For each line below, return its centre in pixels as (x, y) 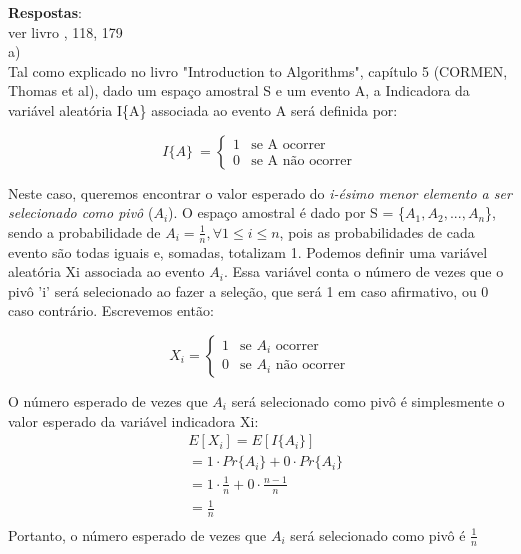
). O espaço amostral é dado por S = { (287, 212)
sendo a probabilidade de (84, 231)
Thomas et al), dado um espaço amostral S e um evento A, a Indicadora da (239, 90)
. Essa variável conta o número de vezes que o (363, 271)
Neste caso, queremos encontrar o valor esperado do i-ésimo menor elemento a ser (260, 192)
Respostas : (45, 12)
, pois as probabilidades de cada (377, 231)
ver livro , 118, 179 (65, 31)
